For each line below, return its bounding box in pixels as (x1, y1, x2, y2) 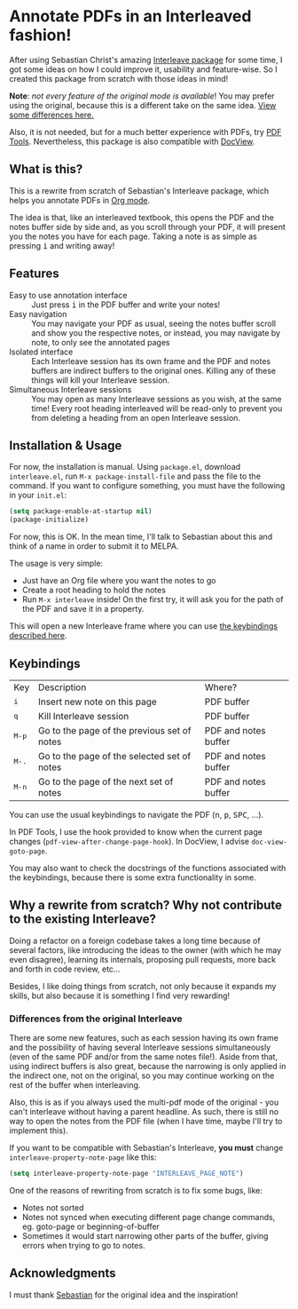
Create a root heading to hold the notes (21, 584, 167, 596)
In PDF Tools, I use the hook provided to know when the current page (9, 826, 263, 837)
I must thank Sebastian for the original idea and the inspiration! (9, 1289, 239, 1300)
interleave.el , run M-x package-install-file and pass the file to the (9, 471, 262, 481)
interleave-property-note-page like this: (9, 1152, 157, 1162)
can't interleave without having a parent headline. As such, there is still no (9, 1107, 279, 1117)
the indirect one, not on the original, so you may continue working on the (9, 1070, 275, 1081)
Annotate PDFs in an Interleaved (9, 6, 252, 27)
